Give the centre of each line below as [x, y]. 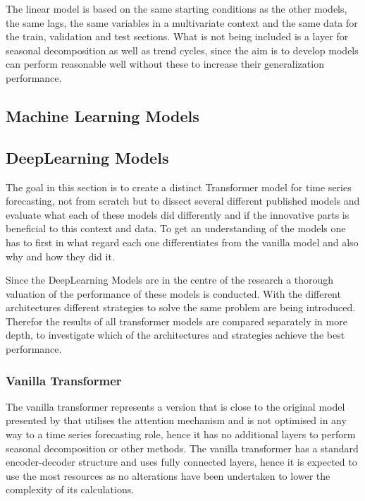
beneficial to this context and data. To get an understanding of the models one [176, 228]
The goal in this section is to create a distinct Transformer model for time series [179, 187]
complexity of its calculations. [70, 489]
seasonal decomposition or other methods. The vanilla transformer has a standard [182, 448]
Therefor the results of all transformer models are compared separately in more [177, 321]
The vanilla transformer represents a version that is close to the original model [175, 406]
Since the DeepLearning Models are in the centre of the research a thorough [170, 280]
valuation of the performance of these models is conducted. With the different [173, 293]
